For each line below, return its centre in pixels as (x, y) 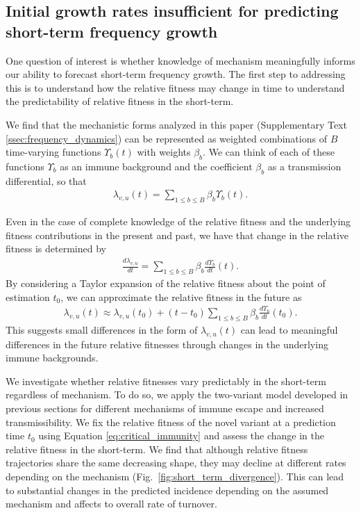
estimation (28, 296)
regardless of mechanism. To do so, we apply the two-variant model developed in (177, 394)
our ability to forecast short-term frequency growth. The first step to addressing (176, 74)
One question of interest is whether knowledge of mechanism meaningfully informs (180, 60)
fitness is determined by (56, 249)
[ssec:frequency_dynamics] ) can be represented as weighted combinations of (166, 138)
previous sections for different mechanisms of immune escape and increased (165, 408)
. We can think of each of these (269, 152)
